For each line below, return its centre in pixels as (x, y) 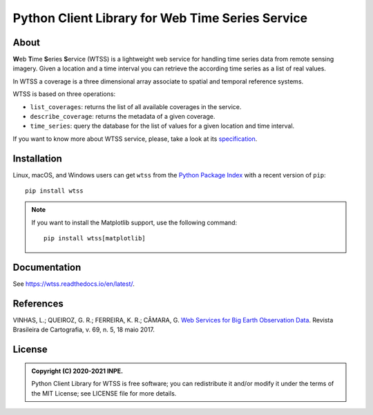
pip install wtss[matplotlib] (95, 239)
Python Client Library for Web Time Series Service (160, 18)
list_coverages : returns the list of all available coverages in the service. (136, 106)
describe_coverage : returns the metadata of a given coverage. (123, 117)
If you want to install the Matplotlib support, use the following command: (134, 222)
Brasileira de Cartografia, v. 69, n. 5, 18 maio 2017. (84, 330)
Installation (37, 158)
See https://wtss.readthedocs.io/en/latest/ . (74, 284)
